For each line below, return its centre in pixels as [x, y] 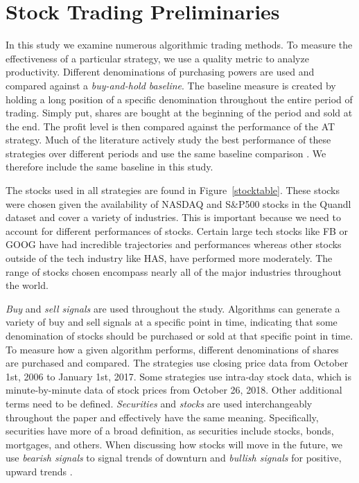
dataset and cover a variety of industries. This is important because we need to [173, 217]
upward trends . [39, 471]
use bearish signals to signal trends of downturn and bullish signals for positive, [174, 458]
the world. [27, 285]
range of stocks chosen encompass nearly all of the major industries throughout [174, 271]
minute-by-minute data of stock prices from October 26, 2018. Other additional [174, 390]
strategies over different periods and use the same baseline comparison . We [166, 153]
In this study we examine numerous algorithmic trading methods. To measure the [179, 45]
